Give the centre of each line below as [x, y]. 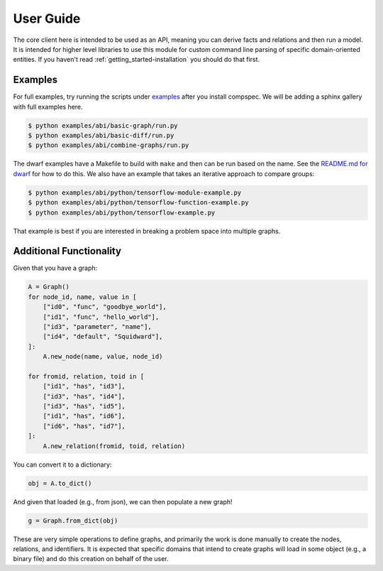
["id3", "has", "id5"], [84, 406]
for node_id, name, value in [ [83, 297]
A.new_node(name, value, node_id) [103, 357]
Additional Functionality [67, 251]
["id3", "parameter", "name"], [97, 326]
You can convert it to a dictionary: [62, 464]
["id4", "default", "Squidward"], [103, 337]
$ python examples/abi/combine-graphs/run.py [109, 145]
